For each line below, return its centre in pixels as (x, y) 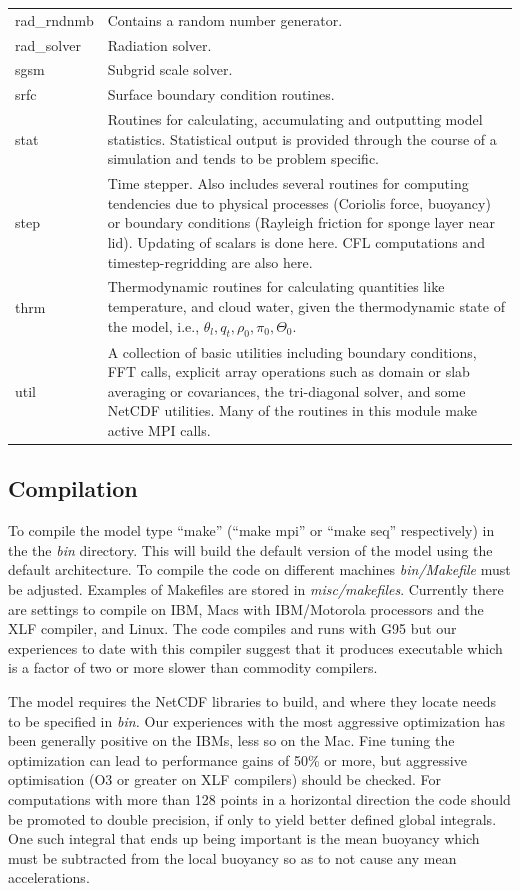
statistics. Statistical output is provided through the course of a (302, 138)
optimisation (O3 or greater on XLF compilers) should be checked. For (225, 779)
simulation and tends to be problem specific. (243, 158)
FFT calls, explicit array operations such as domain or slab (288, 371)
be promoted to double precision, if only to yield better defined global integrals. (252, 818)
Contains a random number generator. (225, 19)
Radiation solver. (159, 44)
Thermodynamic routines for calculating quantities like (276, 286)
